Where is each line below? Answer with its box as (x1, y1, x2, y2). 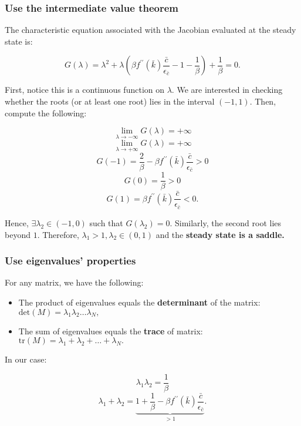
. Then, (249, 95, 276, 107)
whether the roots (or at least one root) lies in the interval (5, 95, 215, 107)
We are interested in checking (177, 83, 283, 96)
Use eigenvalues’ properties (5, 253, 136, 268)
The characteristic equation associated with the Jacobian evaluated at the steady (5, 24, 296, 36)
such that (89, 216, 123, 229)
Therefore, (42, 228, 79, 240)
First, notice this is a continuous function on (5, 83, 165, 96)
